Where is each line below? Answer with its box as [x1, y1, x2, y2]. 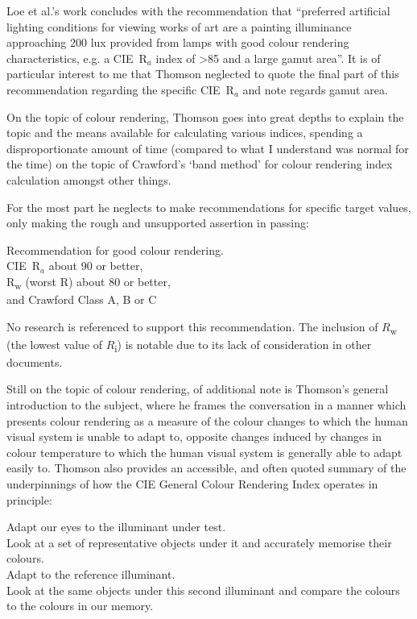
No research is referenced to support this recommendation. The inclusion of [6, 318, 378, 334]
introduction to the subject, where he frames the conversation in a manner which [6, 397, 407, 413]
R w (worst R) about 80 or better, [6, 272, 171, 292]
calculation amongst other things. [6, 171, 171, 188]
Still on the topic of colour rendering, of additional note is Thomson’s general [6, 380, 389, 397]
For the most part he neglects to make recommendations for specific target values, [6, 198, 411, 215]
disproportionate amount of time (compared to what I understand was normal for [6, 139, 409, 156]
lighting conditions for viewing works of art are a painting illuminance [6, 18, 352, 35]
